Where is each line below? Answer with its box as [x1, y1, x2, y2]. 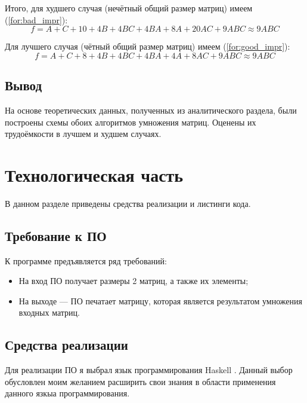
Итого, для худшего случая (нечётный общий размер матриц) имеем [5, 2, 253, 14]
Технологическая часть [5, 162, 184, 187]
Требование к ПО [5, 226, 107, 245]
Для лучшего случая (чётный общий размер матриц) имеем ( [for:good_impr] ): [5, 40, 290, 53]
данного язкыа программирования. [5, 387, 130, 399]
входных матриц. [18, 306, 80, 319]
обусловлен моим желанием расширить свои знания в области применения [5, 375, 276, 387]
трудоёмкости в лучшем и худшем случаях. [5, 127, 162, 140]
